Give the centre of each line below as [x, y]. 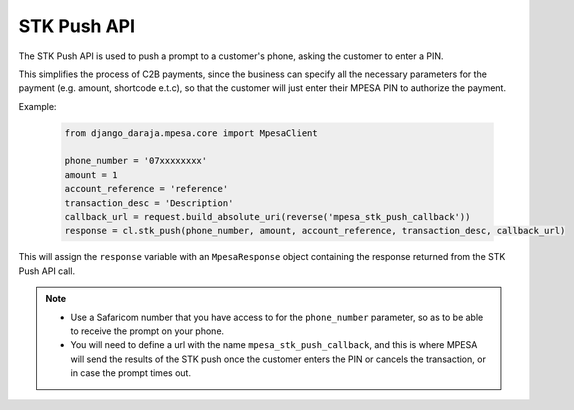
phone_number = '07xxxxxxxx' [136, 161]
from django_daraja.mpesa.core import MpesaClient [191, 133]
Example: [37, 106]
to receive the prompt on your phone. [147, 331]
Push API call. [46, 271]
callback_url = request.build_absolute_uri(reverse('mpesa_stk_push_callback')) [267, 217]
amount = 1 [91, 174]
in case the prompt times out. [131, 373]
